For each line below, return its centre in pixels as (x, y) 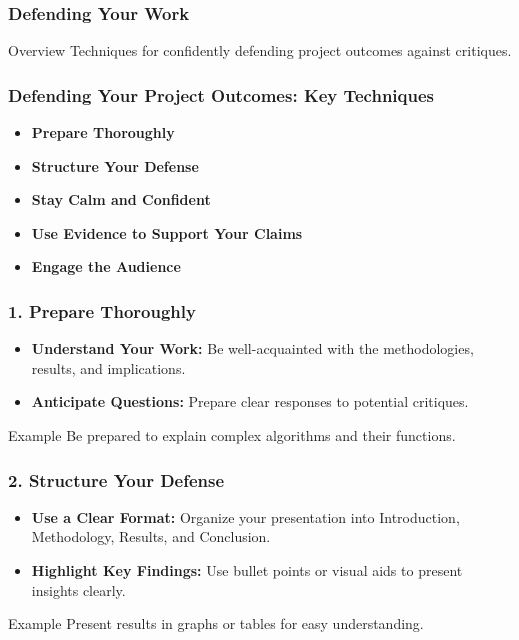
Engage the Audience (106, 266)
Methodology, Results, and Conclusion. (151, 536)
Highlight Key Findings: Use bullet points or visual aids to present (247, 570)
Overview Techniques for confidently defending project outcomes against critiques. (260, 50)
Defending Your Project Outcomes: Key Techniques (221, 94)
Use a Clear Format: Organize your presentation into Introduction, (245, 516)
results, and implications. (108, 367)
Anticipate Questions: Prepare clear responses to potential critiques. (250, 401)
